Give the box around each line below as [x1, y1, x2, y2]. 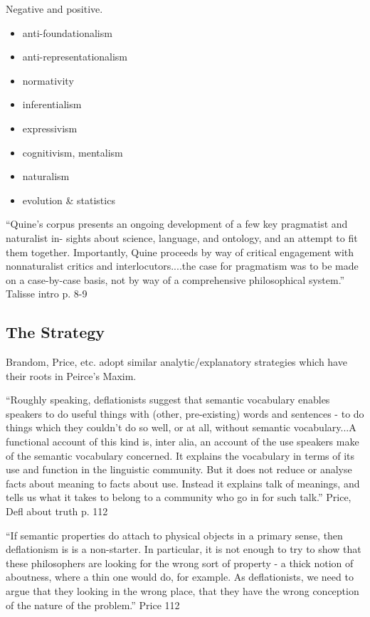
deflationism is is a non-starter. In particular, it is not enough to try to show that [6, 542, 361, 557]
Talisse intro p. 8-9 [6, 286, 88, 301]
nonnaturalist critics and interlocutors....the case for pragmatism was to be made [6, 258, 359, 273]
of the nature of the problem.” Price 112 [6, 597, 180, 612]
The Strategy [6, 321, 105, 343]
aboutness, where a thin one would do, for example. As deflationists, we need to [6, 569, 354, 584]
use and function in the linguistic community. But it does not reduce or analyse [6, 462, 352, 477]
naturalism [22, 169, 70, 184]
